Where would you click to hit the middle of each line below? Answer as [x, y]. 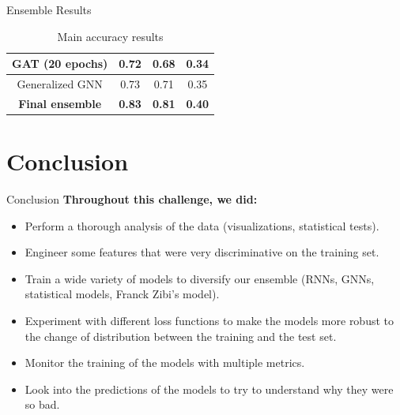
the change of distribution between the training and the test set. [181, 336]
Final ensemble [60, 103]
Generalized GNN [60, 84]
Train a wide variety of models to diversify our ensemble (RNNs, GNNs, [200, 278]
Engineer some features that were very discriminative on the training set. [202, 252]
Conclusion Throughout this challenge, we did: [132, 199]
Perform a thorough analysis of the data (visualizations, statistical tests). [202, 225]
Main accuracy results [110, 36]
